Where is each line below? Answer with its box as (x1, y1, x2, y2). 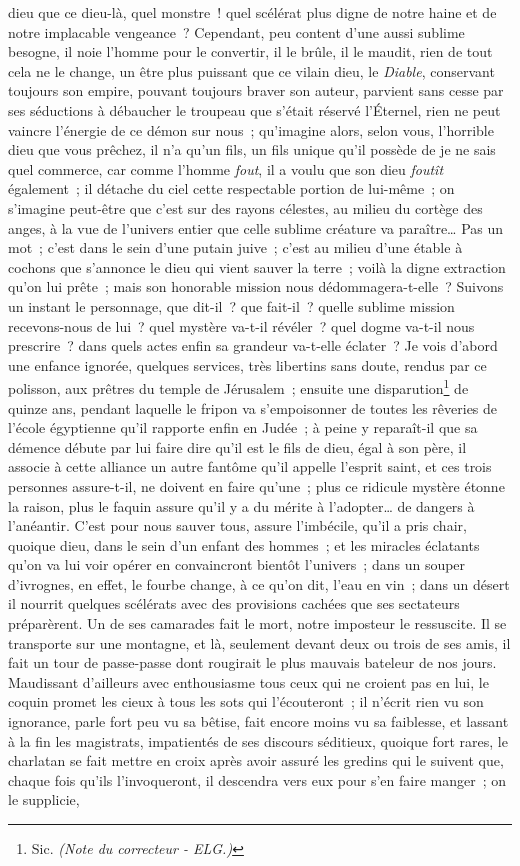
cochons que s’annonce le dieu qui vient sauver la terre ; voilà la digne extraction (8, 256, 506, 277)
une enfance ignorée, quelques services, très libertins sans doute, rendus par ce (8, 354, 487, 375)
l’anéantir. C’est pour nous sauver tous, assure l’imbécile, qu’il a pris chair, (8, 515, 467, 536)
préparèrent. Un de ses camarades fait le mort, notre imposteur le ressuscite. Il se (8, 613, 507, 634)
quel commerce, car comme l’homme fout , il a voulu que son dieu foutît (8, 158, 444, 179)
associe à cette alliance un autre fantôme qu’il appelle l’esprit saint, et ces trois (8, 456, 492, 477)
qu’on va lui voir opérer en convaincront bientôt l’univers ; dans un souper (8, 554, 466, 575)
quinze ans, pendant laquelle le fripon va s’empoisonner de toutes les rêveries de (8, 397, 498, 418)
